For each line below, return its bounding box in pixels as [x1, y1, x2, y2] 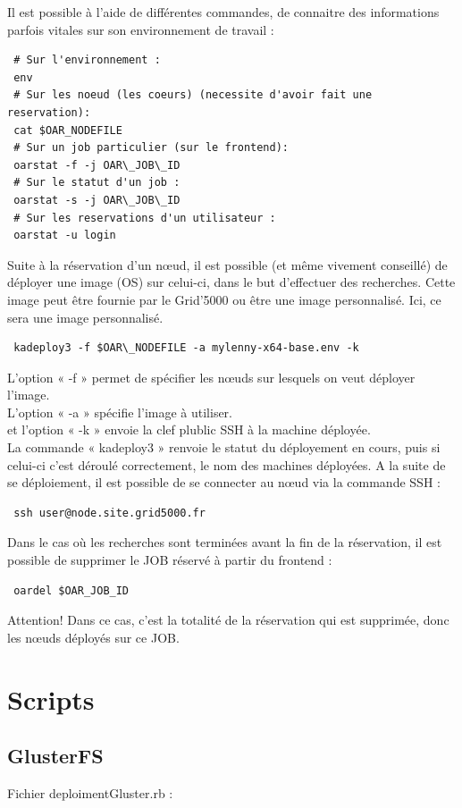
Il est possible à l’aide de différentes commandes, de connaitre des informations [7, 3, 440, 21]
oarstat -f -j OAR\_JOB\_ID [13, 158, 181, 172]
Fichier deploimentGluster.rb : [7, 783, 173, 802]
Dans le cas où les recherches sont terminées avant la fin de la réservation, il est [7, 533, 442, 551]
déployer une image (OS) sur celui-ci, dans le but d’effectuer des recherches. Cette [7, 273, 456, 291]
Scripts [7, 680, 95, 717]
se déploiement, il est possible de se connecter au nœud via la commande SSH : [7, 473, 441, 492]
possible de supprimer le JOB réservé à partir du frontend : [7, 551, 332, 569]
